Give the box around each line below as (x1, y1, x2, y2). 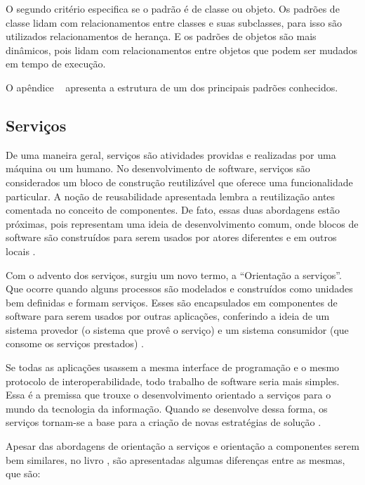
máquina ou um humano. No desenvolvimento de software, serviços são (6, 161, 310, 176)
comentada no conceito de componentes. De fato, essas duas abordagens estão (6, 202, 340, 217)
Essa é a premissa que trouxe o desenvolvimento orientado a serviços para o (6, 387, 331, 402)
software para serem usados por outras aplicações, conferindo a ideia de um (6, 309, 330, 323)
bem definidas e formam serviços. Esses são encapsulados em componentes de (6, 295, 338, 309)
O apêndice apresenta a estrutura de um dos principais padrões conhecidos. (6, 79, 338, 94)
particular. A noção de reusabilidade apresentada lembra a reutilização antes (6, 188, 336, 203)
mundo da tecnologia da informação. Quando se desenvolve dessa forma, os (6, 401, 328, 415)
